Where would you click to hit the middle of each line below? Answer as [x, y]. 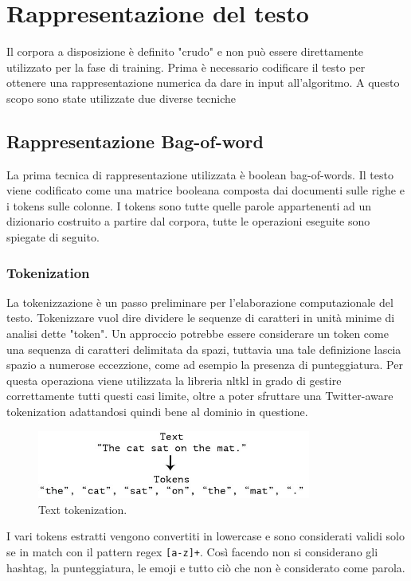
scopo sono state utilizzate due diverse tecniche [121, 98]
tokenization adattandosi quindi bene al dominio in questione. [157, 412]
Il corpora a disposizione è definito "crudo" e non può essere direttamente [185, 51]
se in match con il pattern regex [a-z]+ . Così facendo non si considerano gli [192, 552]
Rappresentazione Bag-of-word [135, 141]
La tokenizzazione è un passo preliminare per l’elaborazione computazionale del [200, 302]
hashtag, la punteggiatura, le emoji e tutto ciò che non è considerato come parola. [206, 567]
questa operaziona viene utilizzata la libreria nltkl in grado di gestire [174, 380]
